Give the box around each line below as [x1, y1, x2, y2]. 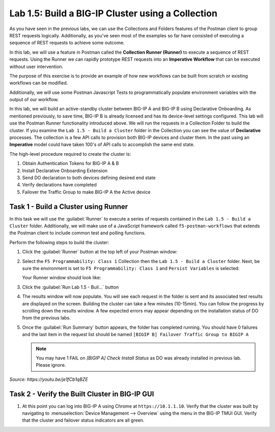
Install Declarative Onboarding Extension [22, 167, 108, 174]
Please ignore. [36, 362, 66, 368]
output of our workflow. [9, 97, 59, 103]
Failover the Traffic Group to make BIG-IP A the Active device [22, 189, 151, 195]
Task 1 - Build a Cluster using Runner [9, 202, 128, 211]
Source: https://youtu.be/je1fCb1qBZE [9, 376, 89, 382]
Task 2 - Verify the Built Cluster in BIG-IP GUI [9, 390, 154, 398]
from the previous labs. [22, 315, 71, 321]
